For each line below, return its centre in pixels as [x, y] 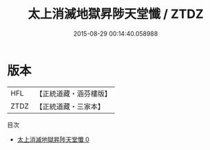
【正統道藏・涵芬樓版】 [74, 94]
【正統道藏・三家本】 [70, 106]
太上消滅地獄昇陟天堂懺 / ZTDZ [116, 14]
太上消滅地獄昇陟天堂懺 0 [53, 139]
